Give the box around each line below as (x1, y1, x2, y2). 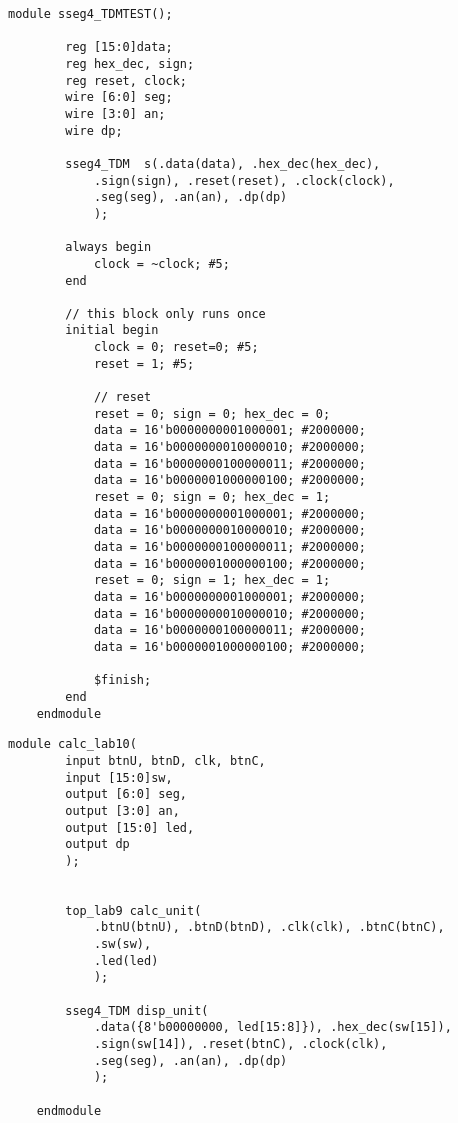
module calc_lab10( (8, 737, 137, 752)
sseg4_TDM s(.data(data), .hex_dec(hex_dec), (65, 156, 381, 171)
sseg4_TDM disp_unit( (65, 1003, 209, 1018)
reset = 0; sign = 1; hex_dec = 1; (93, 573, 331, 588)
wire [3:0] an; (65, 106, 166, 121)
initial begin (65, 323, 159, 338)
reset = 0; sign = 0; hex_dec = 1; (93, 490, 331, 505)
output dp (65, 837, 130, 852)
